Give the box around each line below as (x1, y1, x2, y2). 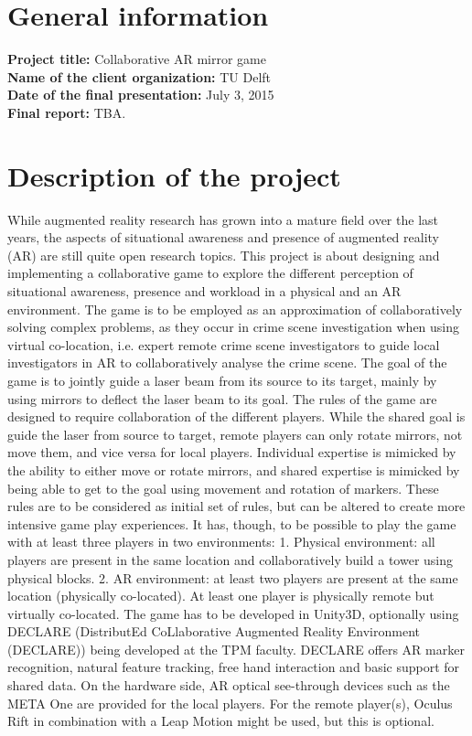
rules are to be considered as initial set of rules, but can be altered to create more (7, 496, 466, 516)
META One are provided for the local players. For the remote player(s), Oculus (7, 693, 453, 712)
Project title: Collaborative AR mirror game (7, 49, 266, 69)
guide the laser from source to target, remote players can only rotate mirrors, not (7, 424, 463, 443)
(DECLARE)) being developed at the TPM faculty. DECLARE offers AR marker (7, 639, 465, 658)
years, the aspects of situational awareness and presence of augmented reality (7, 228, 439, 247)
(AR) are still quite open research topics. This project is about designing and (7, 245, 440, 264)
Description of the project (7, 156, 341, 194)
